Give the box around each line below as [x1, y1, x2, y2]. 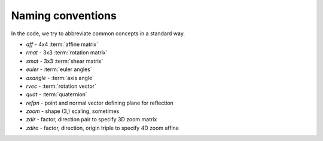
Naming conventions [11, 9, 117, 22]
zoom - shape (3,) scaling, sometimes [26, 108, 120, 115]
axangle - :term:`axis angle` [26, 74, 95, 81]
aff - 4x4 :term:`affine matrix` [26, 41, 99, 48]
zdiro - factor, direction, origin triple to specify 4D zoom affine [26, 124, 179, 131]
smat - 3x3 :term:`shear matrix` [26, 57, 103, 65]
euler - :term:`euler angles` [26, 66, 92, 73]
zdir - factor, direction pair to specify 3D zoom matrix [26, 116, 157, 123]
